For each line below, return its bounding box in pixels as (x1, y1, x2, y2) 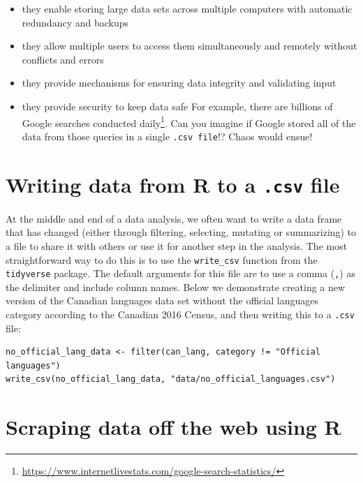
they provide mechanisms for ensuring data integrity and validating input (22, 75, 336, 90)
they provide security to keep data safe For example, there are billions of (22, 98, 333, 113)
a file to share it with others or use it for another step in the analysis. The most (6, 238, 348, 253)
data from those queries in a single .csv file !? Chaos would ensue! (22, 128, 313, 143)
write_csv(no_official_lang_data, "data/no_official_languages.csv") (6, 374, 336, 385)
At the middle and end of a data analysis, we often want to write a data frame (6, 211, 342, 225)
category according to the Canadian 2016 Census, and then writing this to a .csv (6, 307, 355, 321)
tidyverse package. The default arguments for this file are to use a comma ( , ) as (6, 266, 355, 281)
